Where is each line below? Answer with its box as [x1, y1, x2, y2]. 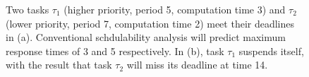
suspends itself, [238, 43, 304, 58]
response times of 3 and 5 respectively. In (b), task [6, 43, 224, 58]
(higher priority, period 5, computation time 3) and [63, 2, 286, 16]
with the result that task [6, 57, 112, 72]
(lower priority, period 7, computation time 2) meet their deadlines [6, 16, 295, 30]
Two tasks [6, 2, 49, 16]
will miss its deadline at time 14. [126, 57, 268, 72]
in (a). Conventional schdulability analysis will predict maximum [6, 30, 286, 45]
